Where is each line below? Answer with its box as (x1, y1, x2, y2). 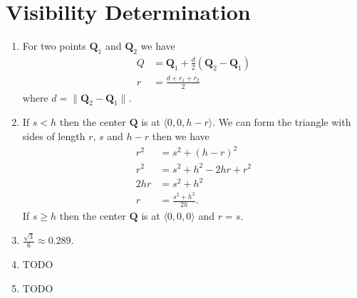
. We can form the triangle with (212, 115, 351, 129)
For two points (22, 38, 86, 53)
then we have (152, 128, 209, 143)
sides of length (22, 128, 86, 143)
